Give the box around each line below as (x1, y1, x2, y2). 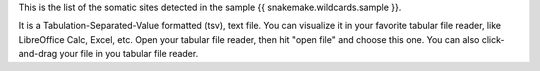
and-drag (18, 48, 58, 60)
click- (481, 33, 505, 45)
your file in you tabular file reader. (59, 48, 199, 60)
